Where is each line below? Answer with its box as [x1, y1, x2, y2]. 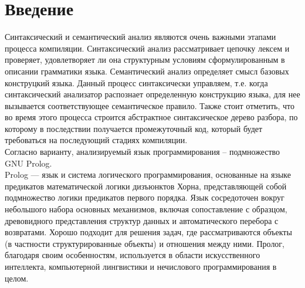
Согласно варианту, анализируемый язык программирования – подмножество [5, 145, 280, 158]
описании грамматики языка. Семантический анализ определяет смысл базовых [5, 65, 289, 77]
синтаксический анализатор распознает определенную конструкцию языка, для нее [5, 88, 300, 100]
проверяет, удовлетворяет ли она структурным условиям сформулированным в [5, 53, 285, 66]
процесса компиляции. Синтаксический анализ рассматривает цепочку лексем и [5, 42, 290, 54]
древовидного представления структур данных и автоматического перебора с [5, 214, 279, 226]
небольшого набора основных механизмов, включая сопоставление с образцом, [5, 203, 287, 215]
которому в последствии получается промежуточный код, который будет [5, 122, 263, 134]
